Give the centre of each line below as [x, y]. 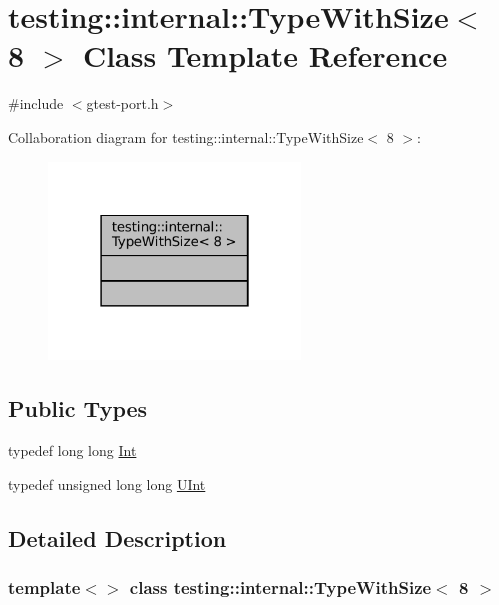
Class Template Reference [265, 55]
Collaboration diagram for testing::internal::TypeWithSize [186, 136]
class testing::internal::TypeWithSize [280, 587]
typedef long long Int [72, 450]
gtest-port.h [122, 103]
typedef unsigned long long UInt [107, 483]
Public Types [78, 408]
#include [36, 103]
